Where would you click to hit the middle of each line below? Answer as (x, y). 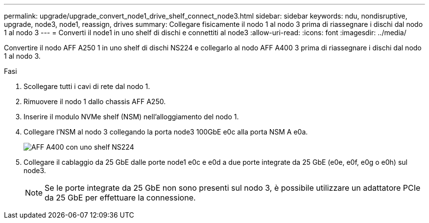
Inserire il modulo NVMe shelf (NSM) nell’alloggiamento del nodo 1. (131, 117)
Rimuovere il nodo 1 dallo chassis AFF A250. (95, 101)
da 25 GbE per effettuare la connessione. (120, 198)
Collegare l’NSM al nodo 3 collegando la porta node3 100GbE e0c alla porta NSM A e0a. (166, 132)
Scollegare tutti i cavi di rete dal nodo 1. (87, 86)
